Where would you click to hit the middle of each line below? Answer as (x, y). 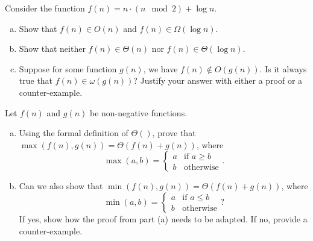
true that (36, 80)
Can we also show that (61, 186)
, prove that (174, 133)
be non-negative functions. (138, 112)
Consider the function (45, 8)
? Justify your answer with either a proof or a (218, 80)
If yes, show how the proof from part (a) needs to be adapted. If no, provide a (163, 218)
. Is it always (283, 68)
